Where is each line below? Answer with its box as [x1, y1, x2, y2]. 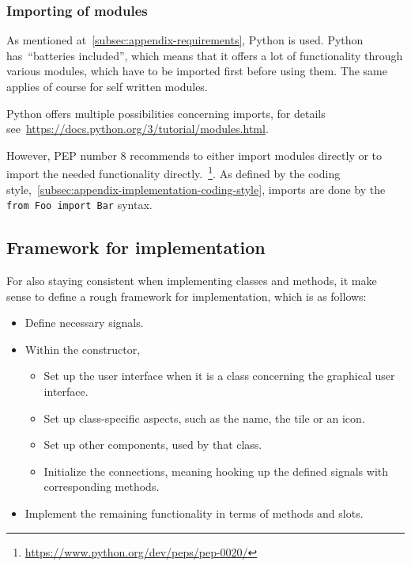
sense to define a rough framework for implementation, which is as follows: [6, 287, 367, 304]
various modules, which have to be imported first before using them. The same [6, 63, 387, 79]
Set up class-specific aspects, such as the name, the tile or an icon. [43, 409, 365, 426]
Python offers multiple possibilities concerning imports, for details [6, 104, 326, 121]
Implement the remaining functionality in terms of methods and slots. [25, 505, 364, 522]
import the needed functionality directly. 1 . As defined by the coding [6, 163, 341, 182]
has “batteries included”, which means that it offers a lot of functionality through [6, 47, 403, 63]
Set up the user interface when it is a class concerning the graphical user [43, 367, 395, 384]
